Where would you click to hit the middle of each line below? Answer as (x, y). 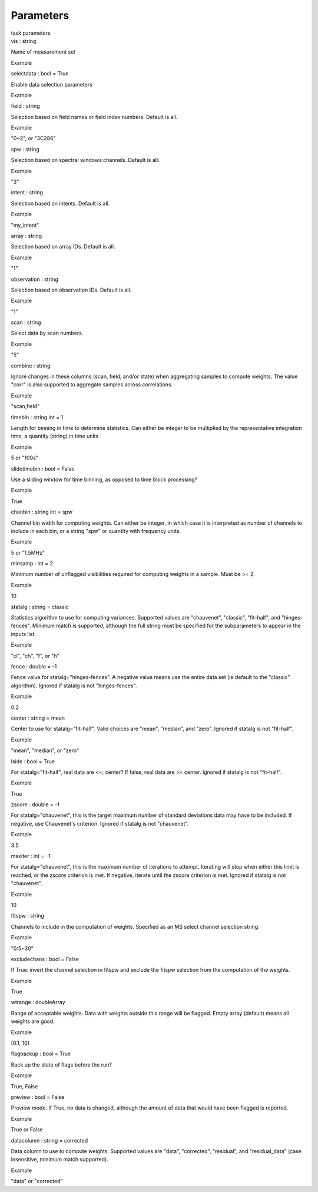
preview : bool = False (38, 1097)
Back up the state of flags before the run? (61, 1064)
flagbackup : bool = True (41, 1054)
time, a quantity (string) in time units (55, 436)
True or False (27, 1130)
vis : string (24, 41)
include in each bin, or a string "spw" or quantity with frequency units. (96, 531)
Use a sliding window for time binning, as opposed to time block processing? (104, 479)
